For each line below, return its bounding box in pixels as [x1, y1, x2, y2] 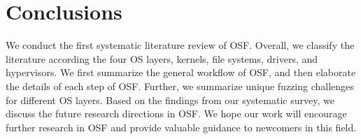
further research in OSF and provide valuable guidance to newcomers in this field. [6, 119, 357, 134]
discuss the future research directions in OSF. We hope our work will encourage [6, 106, 347, 121]
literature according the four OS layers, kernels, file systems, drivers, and [6, 51, 318, 66]
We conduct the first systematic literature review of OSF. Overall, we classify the [6, 38, 355, 52]
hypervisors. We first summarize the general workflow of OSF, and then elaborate [6, 65, 356, 80]
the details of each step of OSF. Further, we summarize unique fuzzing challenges [6, 78, 354, 93]
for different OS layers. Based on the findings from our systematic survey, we [6, 92, 334, 107]
